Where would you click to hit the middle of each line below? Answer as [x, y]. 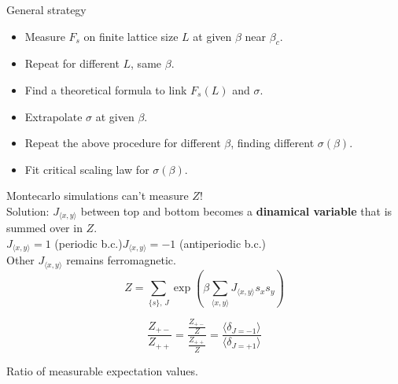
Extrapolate [53, 116]
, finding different [273, 143]
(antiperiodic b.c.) [223, 243]
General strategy [46, 9]
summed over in [44, 228]
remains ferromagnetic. [121, 260]
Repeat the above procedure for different [123, 143]
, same [146, 63]
